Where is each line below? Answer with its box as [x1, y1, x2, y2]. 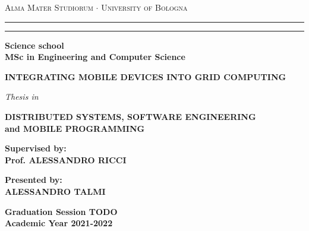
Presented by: [5, 173, 62, 186]
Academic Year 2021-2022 [5, 217, 113, 229]
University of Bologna [101, 1, 188, 13]
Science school [5, 39, 64, 51]
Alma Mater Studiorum [5, 1, 93, 13]
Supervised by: [5, 142, 67, 154]
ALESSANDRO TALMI [5, 185, 106, 197]
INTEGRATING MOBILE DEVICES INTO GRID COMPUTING [5, 70, 286, 83]
